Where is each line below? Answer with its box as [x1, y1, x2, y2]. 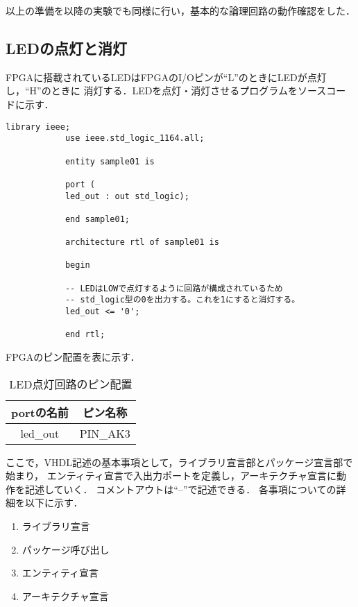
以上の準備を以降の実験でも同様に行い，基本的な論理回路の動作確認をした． [6, 3, 355, 17]
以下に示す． [24, 495, 83, 510]
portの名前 [11, 404, 69, 420]
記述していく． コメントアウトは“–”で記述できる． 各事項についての [24, 481, 336, 496]
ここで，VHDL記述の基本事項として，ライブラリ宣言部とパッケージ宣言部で [6, 454, 353, 469]
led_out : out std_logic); [65, 191, 189, 201]
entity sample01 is [65, 156, 155, 166]
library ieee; [6, 121, 71, 132]
